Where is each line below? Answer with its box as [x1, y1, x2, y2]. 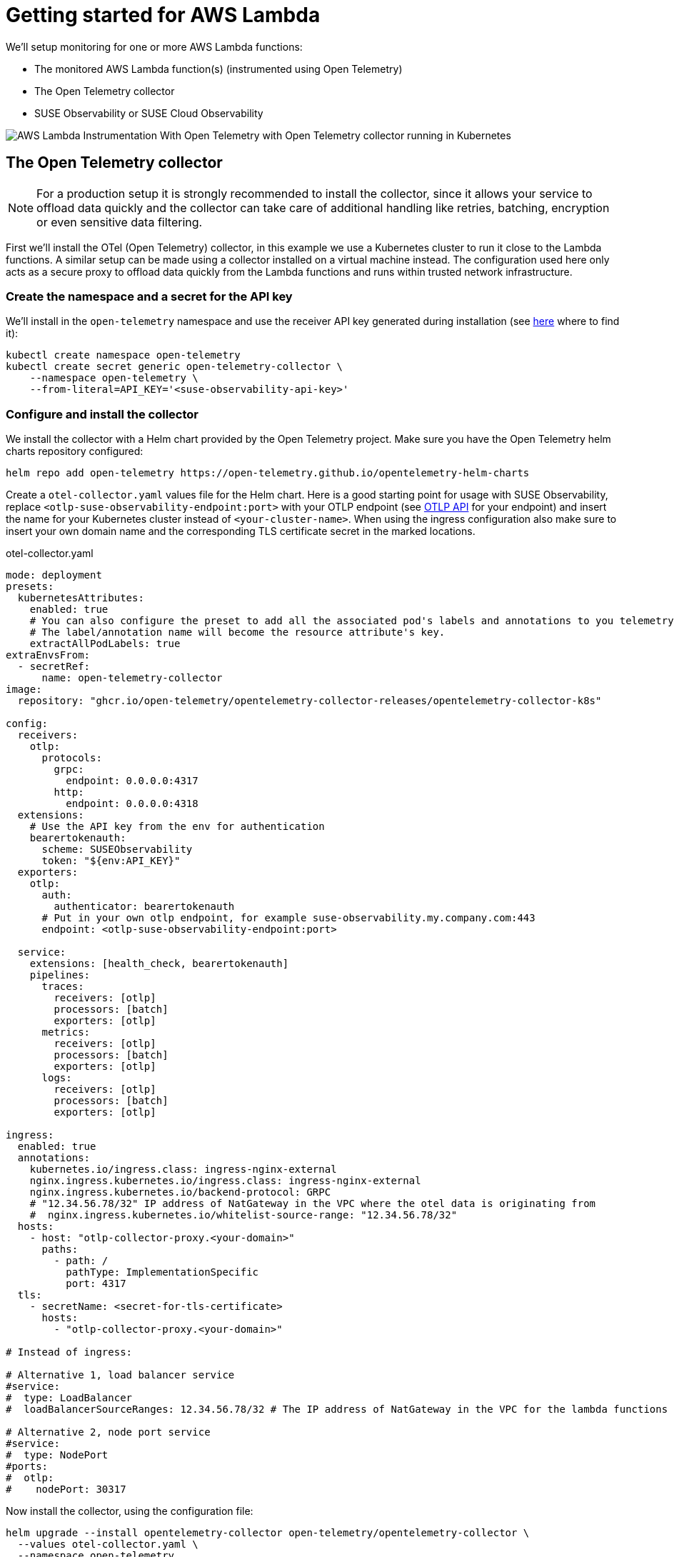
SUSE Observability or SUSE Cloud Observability [34, 106, 263, 119]
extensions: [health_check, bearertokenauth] [29, 958, 289, 970]
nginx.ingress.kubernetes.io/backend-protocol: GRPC [29, 1186, 331, 1198]
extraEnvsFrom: [6, 649, 91, 661]
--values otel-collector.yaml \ [17, 1538, 198, 1551]
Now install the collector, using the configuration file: [6, 1505, 253, 1518]
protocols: [41, 752, 102, 764]
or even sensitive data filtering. [36, 214, 203, 229]
